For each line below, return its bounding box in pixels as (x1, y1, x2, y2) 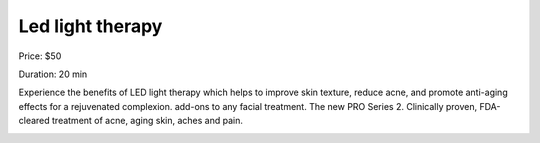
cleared (18, 115, 50, 127)
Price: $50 (18, 50, 62, 62)
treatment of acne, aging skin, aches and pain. (51, 115, 244, 127)
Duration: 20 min (18, 68, 88, 80)
